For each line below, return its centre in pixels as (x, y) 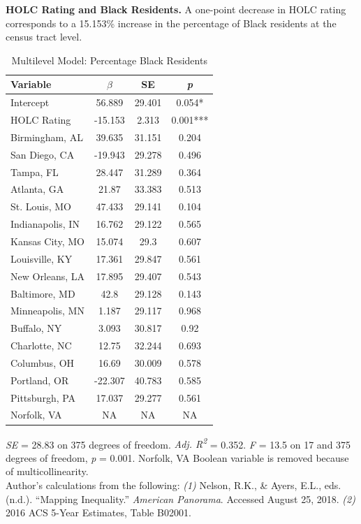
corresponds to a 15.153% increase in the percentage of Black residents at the (171, 23)
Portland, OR (40, 380)
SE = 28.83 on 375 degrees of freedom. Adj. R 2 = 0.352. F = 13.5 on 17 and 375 (178, 443)
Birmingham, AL (47, 137)
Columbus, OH (43, 362)
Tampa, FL (35, 172)
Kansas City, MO (47, 241)
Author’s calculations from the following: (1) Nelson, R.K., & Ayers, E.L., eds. (174, 485)
